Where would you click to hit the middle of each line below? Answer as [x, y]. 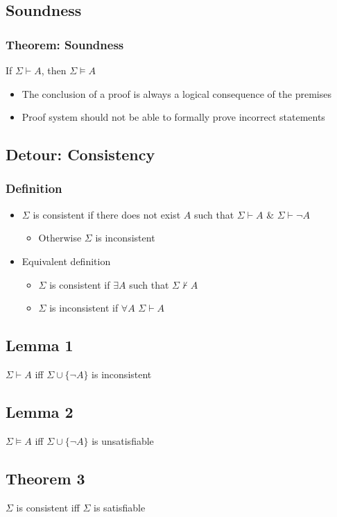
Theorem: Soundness [65, 44]
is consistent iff [48, 507]
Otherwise [60, 238]
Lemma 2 [40, 411]
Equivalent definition [66, 261]
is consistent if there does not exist [107, 214]
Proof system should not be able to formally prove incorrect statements [173, 117]
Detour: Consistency [80, 154]
